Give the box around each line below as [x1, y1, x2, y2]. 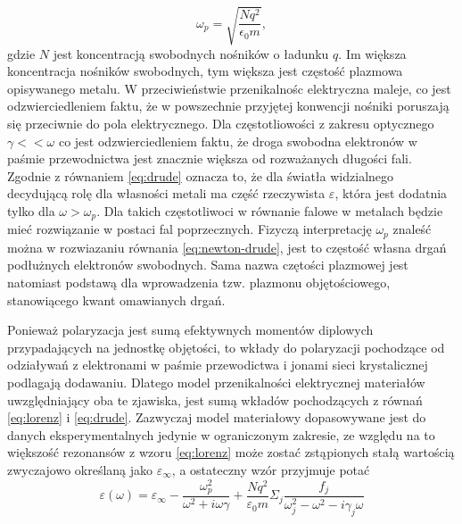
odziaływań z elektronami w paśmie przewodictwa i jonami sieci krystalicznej [7, 355, 428, 374]
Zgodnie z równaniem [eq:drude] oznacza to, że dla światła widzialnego [7, 166, 394, 185]
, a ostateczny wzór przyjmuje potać [171, 460, 370, 478]
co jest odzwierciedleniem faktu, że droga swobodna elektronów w [58, 131, 417, 150]
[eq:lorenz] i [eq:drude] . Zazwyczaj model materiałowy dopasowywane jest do [7, 408, 426, 427]
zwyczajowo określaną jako [7, 460, 153, 478]
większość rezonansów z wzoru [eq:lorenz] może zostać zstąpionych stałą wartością [7, 443, 455, 462]
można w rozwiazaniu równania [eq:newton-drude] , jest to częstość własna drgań [7, 237, 447, 256]
